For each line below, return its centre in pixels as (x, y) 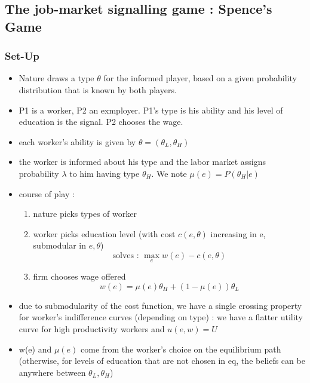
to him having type (105, 173)
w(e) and (35, 349)
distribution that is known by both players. (98, 89)
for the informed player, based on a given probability (200, 78)
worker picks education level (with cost (104, 233)
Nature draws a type (56, 78)
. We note (169, 173)
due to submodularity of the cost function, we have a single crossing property (160, 305)
